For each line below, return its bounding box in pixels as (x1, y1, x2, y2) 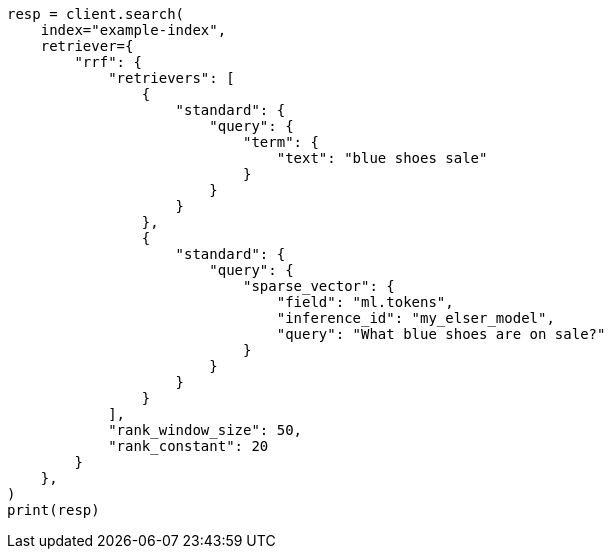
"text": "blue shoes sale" (276, 150, 488, 166)
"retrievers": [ (108, 70, 235, 86)
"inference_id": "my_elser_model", (276, 310, 555, 326)
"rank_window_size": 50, (108, 422, 303, 438)
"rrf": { (74, 54, 142, 70)
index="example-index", (40, 22, 227, 38)
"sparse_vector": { (243, 278, 395, 294)
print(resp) (7, 502, 100, 518)
